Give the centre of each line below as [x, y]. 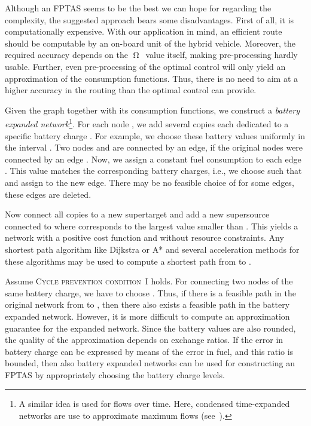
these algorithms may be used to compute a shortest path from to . [128, 261]
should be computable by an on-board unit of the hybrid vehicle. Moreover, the [150, 43]
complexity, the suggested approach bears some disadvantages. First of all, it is [150, 19]
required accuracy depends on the [66, 55]
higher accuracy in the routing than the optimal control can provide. [131, 90]
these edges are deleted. [48, 194]
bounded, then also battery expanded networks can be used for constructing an [150, 363]
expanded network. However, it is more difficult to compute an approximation [147, 316]
